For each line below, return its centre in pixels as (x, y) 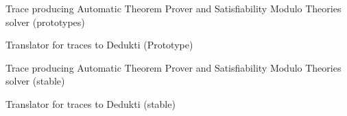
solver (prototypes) (45, 21)
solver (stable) (35, 81)
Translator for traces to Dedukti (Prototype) (99, 45)
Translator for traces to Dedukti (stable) (91, 103)
